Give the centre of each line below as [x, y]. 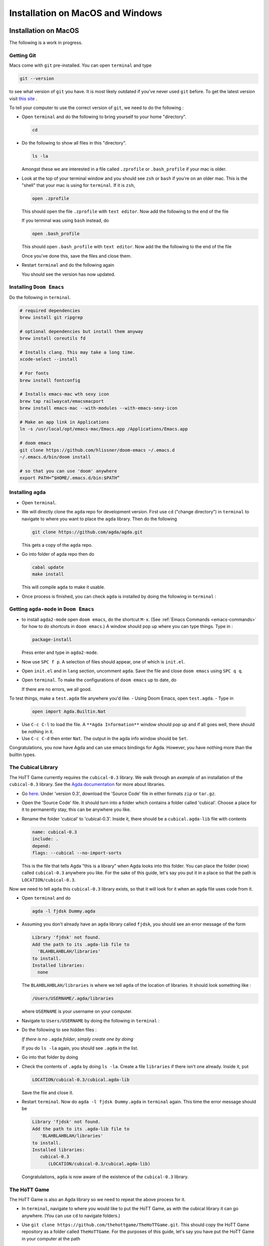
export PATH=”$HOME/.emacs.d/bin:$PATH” [69, 478]
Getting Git [23, 55]
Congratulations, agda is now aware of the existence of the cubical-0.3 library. [105, 1177]
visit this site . [23, 98]
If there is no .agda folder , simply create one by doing [77, 1039]
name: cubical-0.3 [55, 832]
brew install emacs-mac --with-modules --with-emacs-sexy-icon [99, 408]
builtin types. [22, 755]
